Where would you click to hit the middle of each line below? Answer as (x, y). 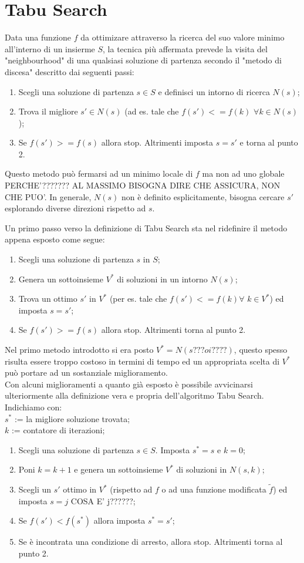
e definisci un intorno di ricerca (214, 91)
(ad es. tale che (152, 111)
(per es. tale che (138, 299)
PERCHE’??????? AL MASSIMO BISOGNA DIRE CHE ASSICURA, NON (143, 185)
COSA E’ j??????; (103, 500)
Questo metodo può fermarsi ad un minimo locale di (99, 173)
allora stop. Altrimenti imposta (157, 142)
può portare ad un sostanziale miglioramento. (86, 372)
